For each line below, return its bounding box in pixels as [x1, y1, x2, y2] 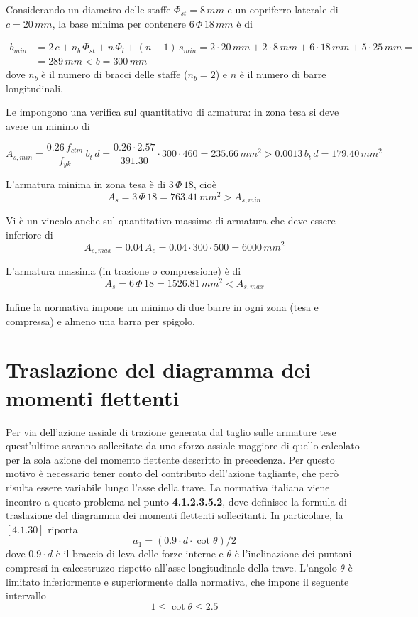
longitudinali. [6, 80, 63, 95]
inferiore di [6, 226, 53, 241]
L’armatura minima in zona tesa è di [6, 177, 166, 192]
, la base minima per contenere [52, 16, 186, 31]
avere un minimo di [6, 119, 90, 133]
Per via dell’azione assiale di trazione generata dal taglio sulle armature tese [6, 424, 336, 439]
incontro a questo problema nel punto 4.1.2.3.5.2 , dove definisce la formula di [6, 493, 347, 508]
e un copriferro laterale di [227, 2, 339, 16]
